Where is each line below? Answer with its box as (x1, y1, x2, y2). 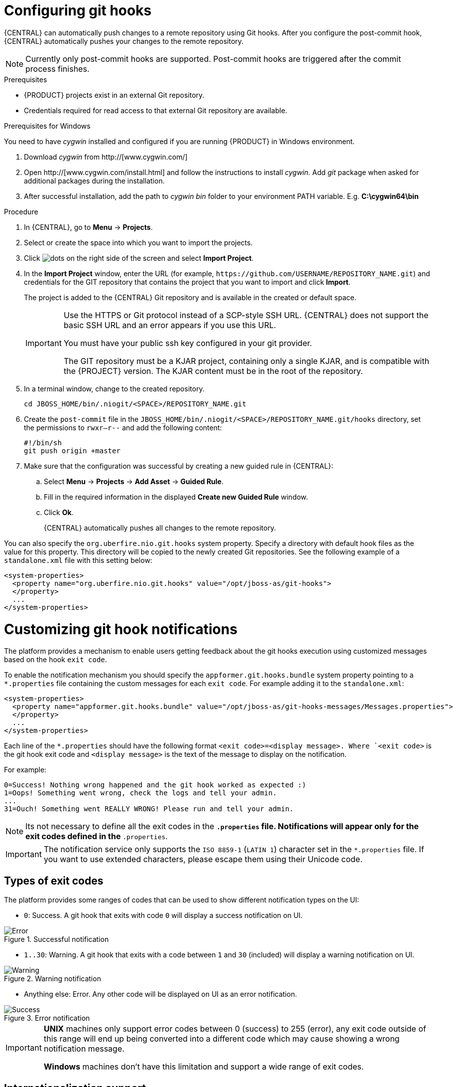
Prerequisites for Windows (4, 121, 91, 130)
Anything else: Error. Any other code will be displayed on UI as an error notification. (24, 990, 297, 999)
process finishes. (25, 63, 90, 74)
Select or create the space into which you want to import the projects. (24, 238, 253, 247)
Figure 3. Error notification (4, 1014, 90, 1023)
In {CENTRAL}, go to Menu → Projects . (24, 222, 153, 231)
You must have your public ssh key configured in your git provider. (63, 338, 312, 348)
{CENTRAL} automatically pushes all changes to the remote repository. (44, 523, 276, 532)
